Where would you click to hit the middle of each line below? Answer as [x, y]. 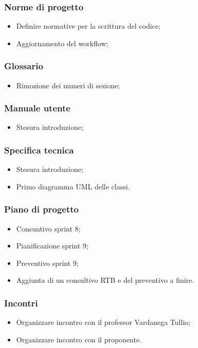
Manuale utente [37, 108]
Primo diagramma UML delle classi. [73, 186]
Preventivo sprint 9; [47, 263]
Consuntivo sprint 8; [48, 228]
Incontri [21, 303]
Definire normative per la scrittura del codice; [88, 26]
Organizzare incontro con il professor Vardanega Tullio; [103, 322]
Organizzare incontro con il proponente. [79, 339]
